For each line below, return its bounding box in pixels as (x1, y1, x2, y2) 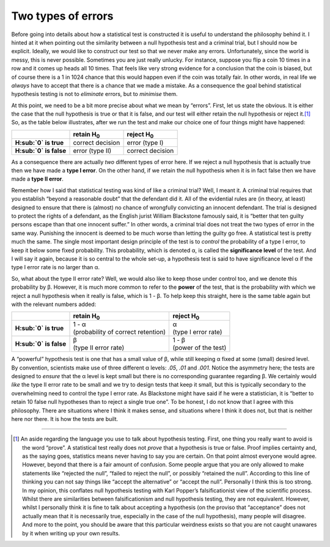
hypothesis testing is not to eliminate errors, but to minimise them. (11, 91, 178, 98)
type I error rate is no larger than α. (11, 264, 100, 271)
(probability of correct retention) (73, 328, 166, 337)
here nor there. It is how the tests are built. (11, 415, 119, 422)
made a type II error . (11, 175, 64, 183)
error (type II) (73, 146, 112, 155)
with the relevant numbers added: (11, 300, 97, 308)
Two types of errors (11, 9, 114, 23)
